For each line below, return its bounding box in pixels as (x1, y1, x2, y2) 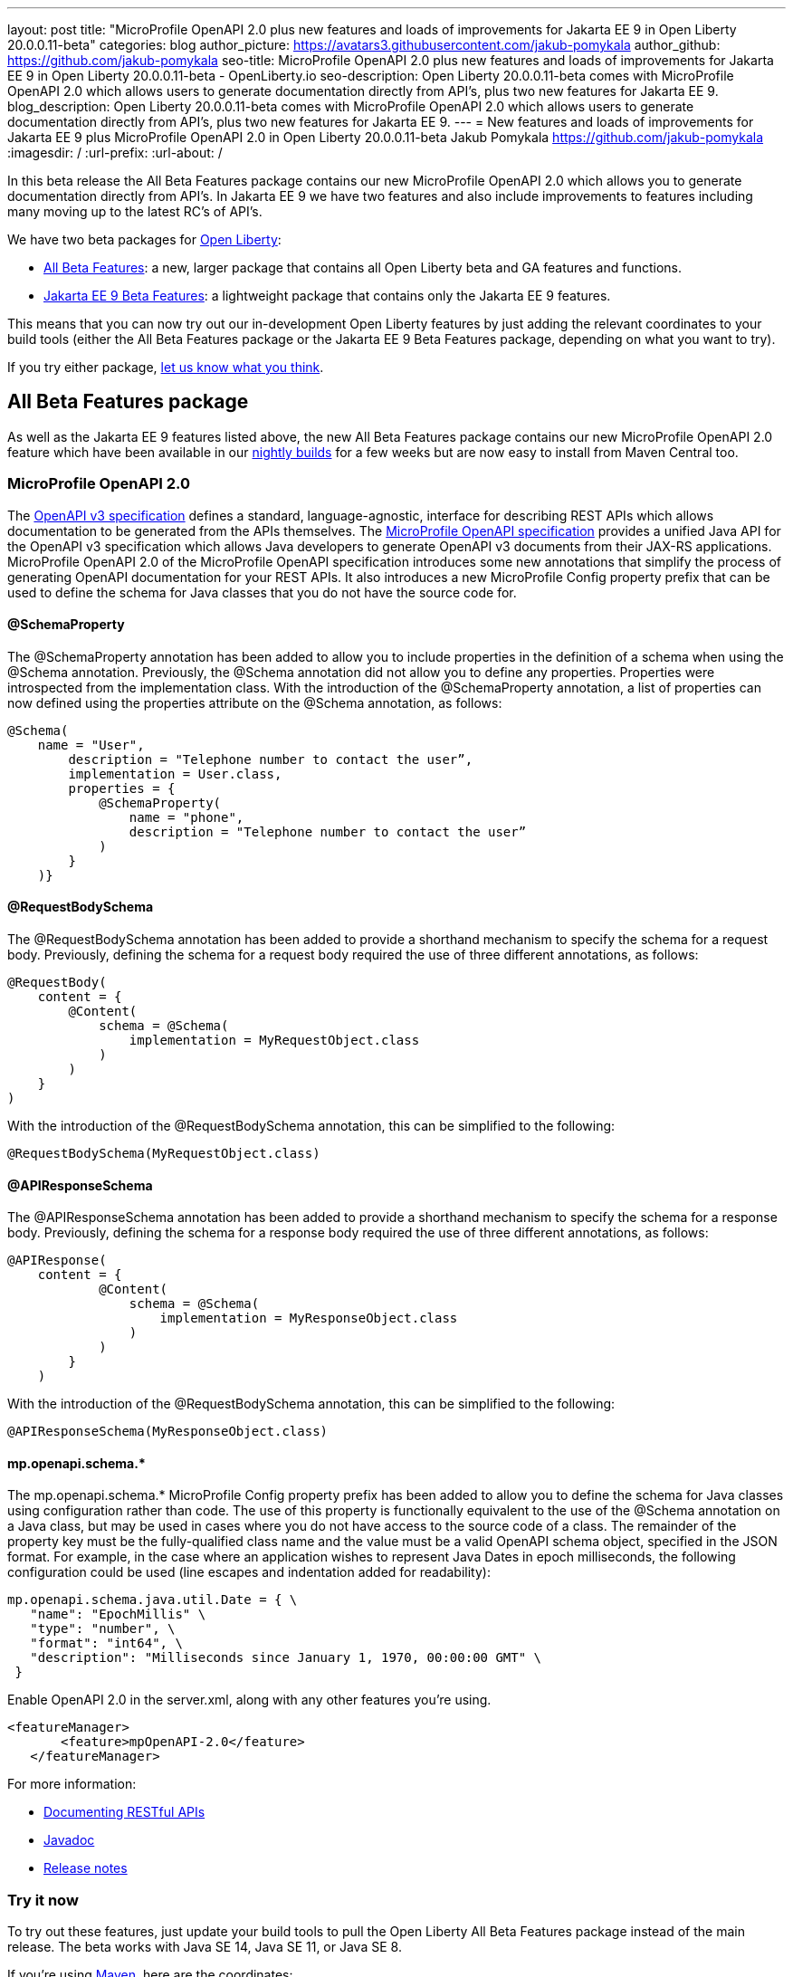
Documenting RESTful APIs (43, 1804, 205, 1820)
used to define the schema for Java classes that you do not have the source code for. (7, 584, 517, 600)
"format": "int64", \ (30, 1636, 183, 1651)
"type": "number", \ (30, 1621, 176, 1637)
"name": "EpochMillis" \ (30, 1607, 206, 1622)
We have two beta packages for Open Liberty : (7, 232, 282, 247)
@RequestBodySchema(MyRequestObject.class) (7, 1146, 320, 1161)
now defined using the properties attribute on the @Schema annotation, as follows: (7, 694, 502, 711)
